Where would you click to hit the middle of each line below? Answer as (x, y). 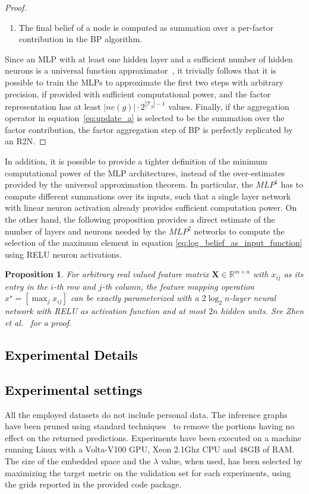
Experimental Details (71, 354)
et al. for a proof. (38, 323)
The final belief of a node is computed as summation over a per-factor (146, 27)
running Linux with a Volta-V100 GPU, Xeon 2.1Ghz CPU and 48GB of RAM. (150, 449)
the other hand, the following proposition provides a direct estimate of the (140, 219)
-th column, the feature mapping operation (178, 286)
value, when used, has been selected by (232, 460)
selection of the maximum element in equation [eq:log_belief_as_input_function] (154, 243)
